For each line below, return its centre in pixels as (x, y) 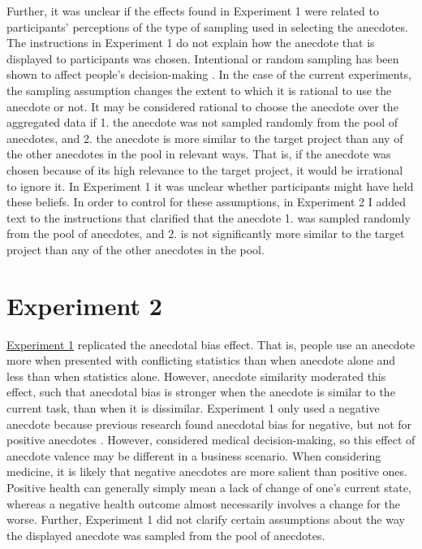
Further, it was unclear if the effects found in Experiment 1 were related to (193, 11)
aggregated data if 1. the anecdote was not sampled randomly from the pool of (202, 122)
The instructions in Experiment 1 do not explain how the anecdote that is (191, 43)
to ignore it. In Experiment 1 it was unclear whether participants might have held (210, 186)
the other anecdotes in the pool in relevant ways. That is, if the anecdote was (199, 154)
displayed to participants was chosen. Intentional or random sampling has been (203, 58)
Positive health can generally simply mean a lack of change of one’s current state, (209, 487)
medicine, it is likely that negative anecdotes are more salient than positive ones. (207, 471)
